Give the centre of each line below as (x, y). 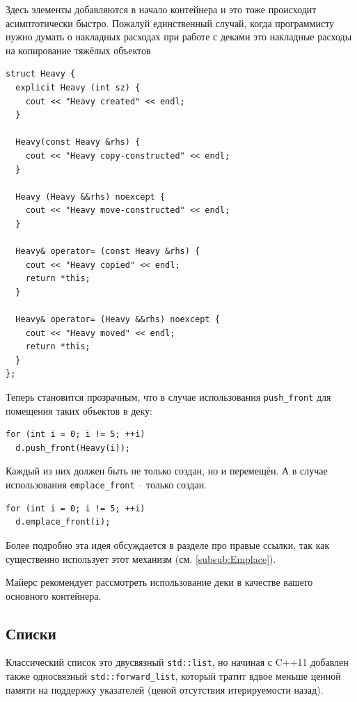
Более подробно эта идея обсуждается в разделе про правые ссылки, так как (168, 544)
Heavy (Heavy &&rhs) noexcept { (90, 197)
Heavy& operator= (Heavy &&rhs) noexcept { (118, 320)
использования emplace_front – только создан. (106, 485)
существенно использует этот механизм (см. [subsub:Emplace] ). (141, 558)
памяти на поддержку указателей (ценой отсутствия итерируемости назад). (165, 689)
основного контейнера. (54, 595)
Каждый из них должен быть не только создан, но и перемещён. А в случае (167, 471)
